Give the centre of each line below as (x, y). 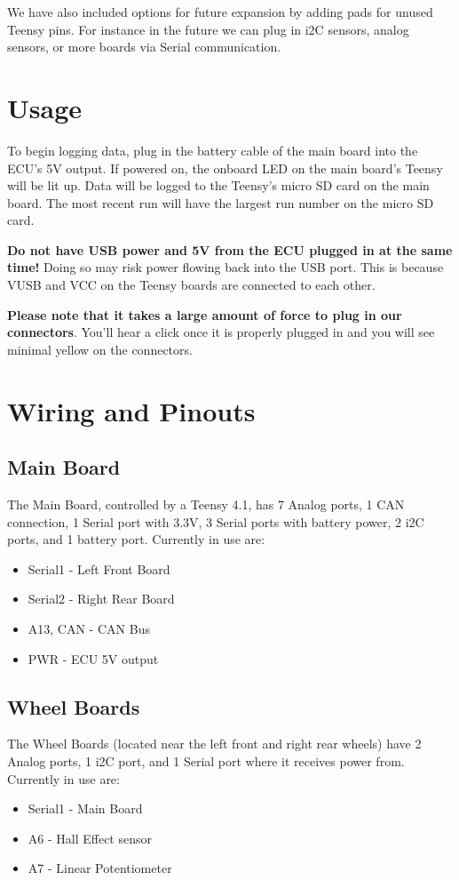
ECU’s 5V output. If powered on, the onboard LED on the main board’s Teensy (225, 168)
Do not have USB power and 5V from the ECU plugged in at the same (230, 249)
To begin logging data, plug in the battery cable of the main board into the (213, 150)
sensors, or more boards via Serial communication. (144, 47)
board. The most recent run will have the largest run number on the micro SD (221, 202)
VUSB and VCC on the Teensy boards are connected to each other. (191, 285)
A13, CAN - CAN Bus (89, 628)
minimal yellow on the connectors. (100, 349)
